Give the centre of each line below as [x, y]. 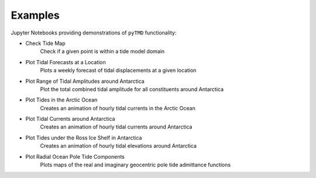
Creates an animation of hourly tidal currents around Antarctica [116, 127]
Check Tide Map [45, 43]
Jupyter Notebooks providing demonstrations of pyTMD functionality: [94, 33]
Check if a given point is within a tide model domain [102, 51]
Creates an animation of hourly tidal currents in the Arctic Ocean [118, 108]
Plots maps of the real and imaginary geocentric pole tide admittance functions [135, 165]
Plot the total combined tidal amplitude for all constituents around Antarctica [132, 89]
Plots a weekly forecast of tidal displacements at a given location [118, 71]
